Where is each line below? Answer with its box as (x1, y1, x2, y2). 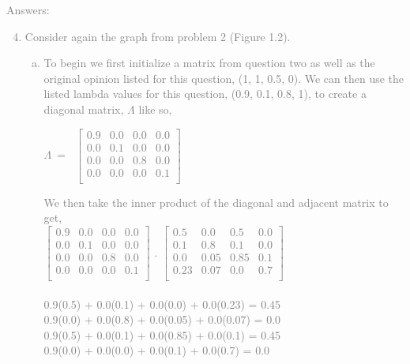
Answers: (6, 2, 50, 17)
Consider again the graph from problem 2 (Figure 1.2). (24, 28, 291, 44)
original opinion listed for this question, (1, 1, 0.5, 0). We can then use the (43, 69, 404, 86)
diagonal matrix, (43, 100, 124, 117)
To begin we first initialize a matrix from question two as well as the (43, 54, 375, 71)
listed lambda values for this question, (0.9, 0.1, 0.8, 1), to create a (43, 85, 367, 102)
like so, (138, 100, 172, 117)
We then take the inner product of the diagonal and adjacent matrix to (43, 193, 389, 210)
